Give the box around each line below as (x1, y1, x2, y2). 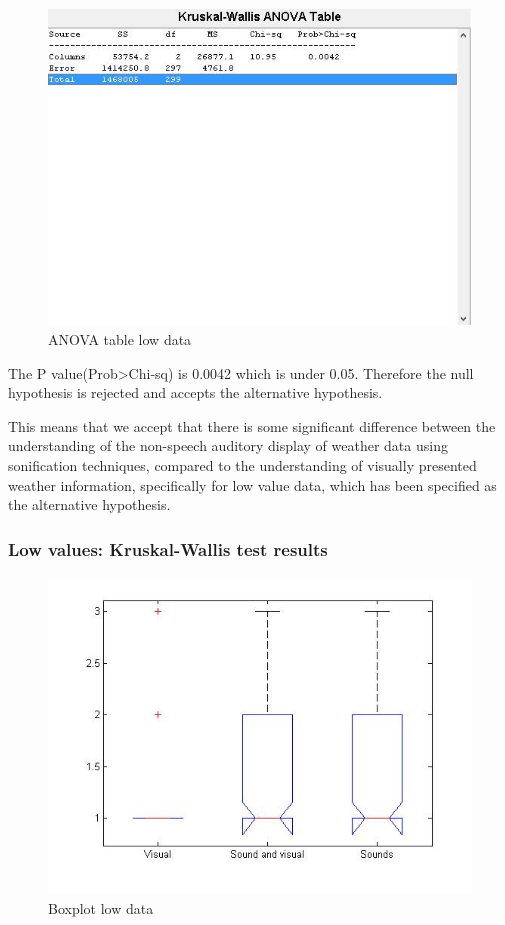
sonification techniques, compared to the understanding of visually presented (8, 454, 477, 475)
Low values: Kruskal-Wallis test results (8, 536, 328, 561)
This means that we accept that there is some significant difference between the (8, 415, 496, 436)
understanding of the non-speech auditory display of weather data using (8, 435, 448, 456)
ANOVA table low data (48, 329, 192, 350)
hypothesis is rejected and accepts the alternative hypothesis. (8, 382, 383, 403)
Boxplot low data (48, 898, 154, 918)
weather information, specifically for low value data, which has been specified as (8, 474, 497, 495)
